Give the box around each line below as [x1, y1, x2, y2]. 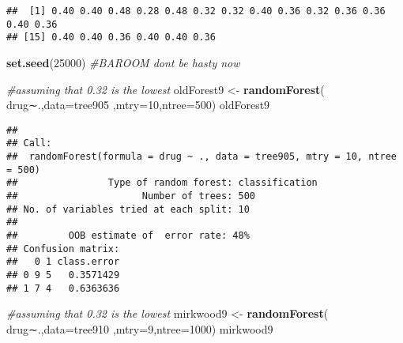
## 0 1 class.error [6, 256, 120, 268]
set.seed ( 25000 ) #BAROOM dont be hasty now [6, 54, 240, 70]
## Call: [6, 138, 52, 149]
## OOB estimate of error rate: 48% [6, 230, 250, 241]
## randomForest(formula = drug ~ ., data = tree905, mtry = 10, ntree [6, 151, 397, 163]
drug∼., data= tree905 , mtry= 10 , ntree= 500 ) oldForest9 [6, 96, 270, 113]
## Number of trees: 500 [6, 190, 255, 202]
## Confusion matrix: [6, 243, 120, 254]
